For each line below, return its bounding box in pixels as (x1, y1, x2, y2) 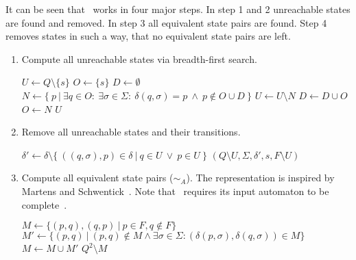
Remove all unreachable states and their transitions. (21, 125, 241, 139)
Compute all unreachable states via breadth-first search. (21, 51, 257, 66)
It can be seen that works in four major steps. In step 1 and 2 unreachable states (5, 2, 351, 16)
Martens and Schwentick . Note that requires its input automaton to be (21, 183, 329, 198)
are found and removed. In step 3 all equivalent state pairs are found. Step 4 (5, 15, 327, 29)
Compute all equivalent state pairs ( (21, 170, 174, 185)
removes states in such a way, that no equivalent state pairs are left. (5, 29, 291, 43)
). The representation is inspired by (186, 170, 335, 185)
